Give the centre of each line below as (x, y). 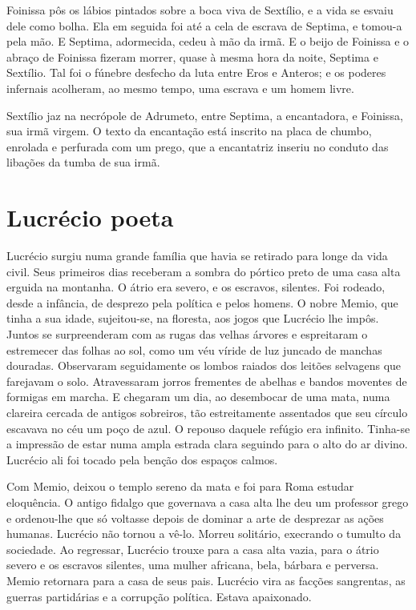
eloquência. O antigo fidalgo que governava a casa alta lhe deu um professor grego (208, 502)
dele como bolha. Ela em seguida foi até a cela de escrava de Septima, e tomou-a (204, 25)
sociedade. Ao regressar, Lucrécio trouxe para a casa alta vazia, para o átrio (193, 549)
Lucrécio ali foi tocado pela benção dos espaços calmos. (142, 459)
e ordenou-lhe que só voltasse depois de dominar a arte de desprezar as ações (195, 518)
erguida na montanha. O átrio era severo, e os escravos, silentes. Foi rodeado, (196, 287)
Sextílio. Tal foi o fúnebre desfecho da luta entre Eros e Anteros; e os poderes (196, 72)
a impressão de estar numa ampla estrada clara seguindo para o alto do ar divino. (207, 444)
